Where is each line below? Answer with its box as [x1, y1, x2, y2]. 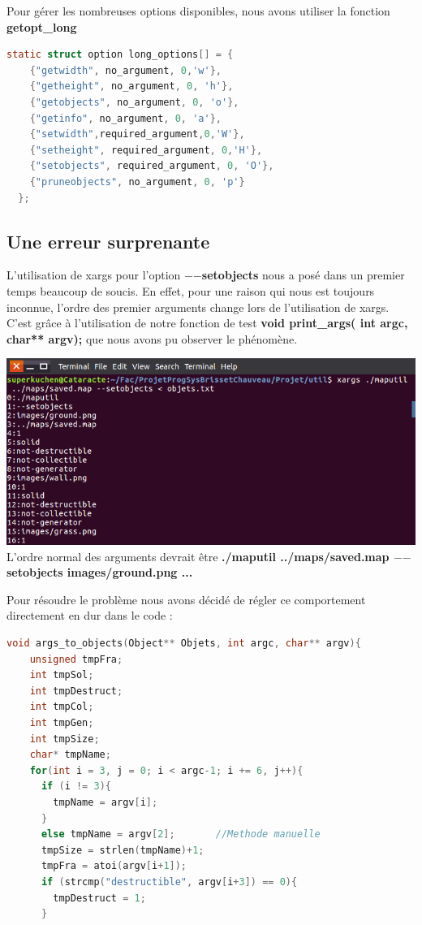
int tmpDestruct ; [29, 685, 123, 697]
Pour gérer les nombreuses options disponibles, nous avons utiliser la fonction [6, 2, 390, 19]
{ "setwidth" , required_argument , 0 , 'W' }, [29, 128, 245, 140]
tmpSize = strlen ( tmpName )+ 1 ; [41, 844, 205, 856]
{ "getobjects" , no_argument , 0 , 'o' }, [29, 96, 239, 108]
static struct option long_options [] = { [6, 49, 234, 61]
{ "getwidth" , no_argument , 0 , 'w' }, [29, 64, 222, 76]
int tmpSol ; [29, 669, 94, 681]
